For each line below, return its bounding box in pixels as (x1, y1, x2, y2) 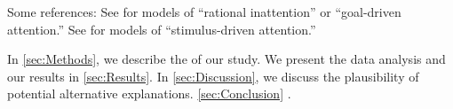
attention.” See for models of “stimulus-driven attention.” (7, 19, 316, 38)
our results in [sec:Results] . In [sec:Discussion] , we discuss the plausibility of (7, 66, 419, 85)
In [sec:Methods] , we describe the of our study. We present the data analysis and (7, 50, 446, 68)
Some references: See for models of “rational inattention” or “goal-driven (7, 3, 401, 20)
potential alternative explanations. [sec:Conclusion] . (7, 84, 291, 103)
